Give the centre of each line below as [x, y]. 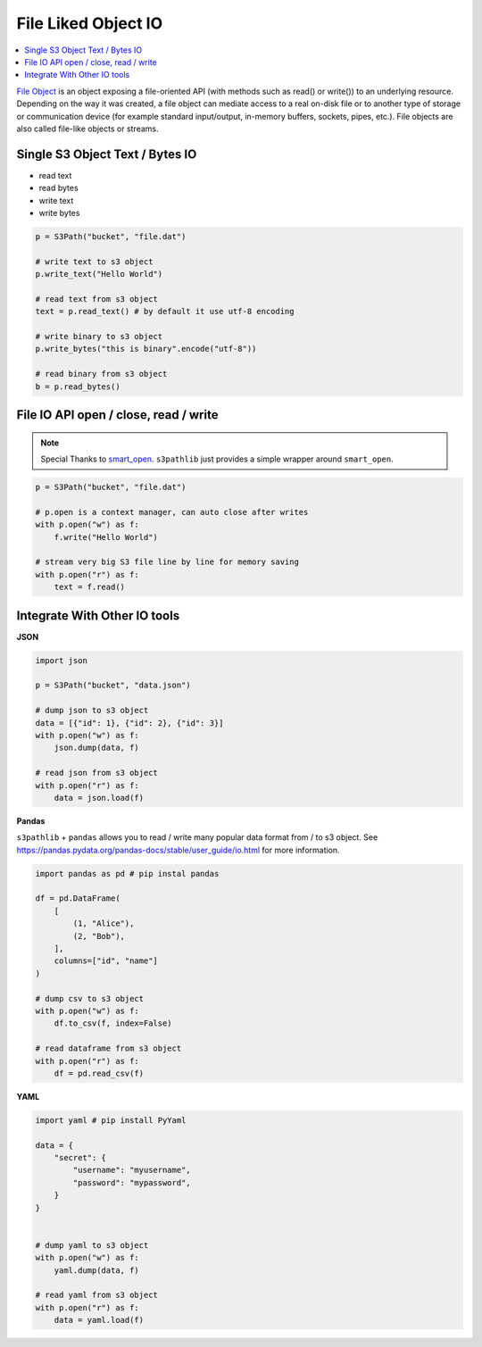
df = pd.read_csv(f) [99, 1073]
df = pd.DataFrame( [78, 898]
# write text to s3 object [94, 262]
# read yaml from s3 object [96, 1295]
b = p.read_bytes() [78, 387]
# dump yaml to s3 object [92, 1245]
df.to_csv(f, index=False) [113, 1023]
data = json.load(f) [99, 798]
